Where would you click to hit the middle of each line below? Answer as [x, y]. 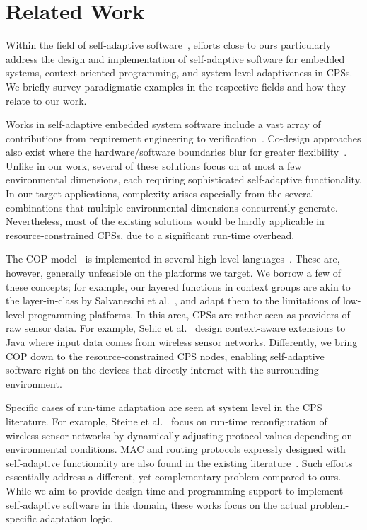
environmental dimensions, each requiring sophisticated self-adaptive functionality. [184, 179]
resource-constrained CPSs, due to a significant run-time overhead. [150, 235]
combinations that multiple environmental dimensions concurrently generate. [172, 207]
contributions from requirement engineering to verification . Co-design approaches [183, 138]
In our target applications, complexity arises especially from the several [160, 194]
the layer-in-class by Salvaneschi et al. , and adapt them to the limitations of [173, 300]
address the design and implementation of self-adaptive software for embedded [175, 58]
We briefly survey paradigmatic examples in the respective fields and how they [176, 86]
